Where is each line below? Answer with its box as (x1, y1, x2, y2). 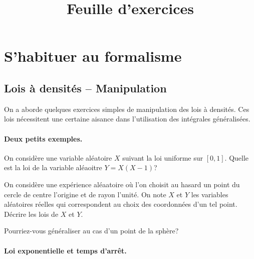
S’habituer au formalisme (4, 46, 182, 66)
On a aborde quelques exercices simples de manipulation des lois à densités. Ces (4, 103, 249, 114)
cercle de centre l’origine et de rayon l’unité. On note (4, 189, 166, 199)
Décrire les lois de (4, 208, 59, 219)
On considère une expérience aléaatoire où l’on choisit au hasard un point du (4, 179, 240, 189)
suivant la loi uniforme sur (122, 152, 203, 163)
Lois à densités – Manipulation (4, 80, 167, 95)
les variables (191, 189, 228, 199)
